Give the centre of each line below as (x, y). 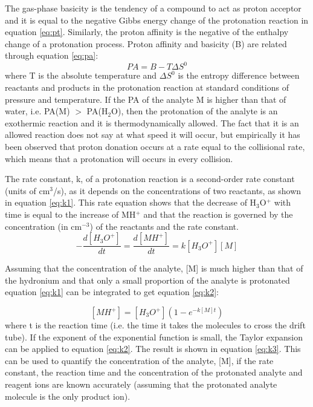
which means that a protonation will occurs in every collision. (119, 158)
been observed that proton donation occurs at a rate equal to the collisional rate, (155, 147)
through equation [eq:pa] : (52, 55)
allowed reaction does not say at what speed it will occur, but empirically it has (153, 135)
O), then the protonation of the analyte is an (195, 111)
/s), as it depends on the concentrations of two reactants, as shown (177, 190)
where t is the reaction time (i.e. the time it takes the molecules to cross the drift (155, 325)
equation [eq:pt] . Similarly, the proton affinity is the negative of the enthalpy (147, 32)
